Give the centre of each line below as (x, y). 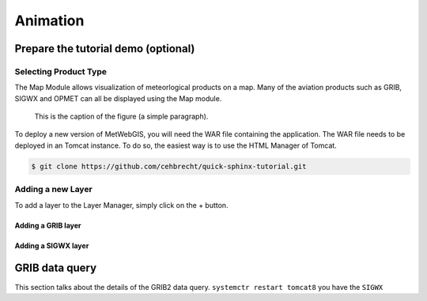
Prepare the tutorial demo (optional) (105, 49)
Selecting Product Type (60, 71)
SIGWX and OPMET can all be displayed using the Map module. (118, 98)
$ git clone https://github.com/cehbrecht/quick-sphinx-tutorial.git (169, 166)
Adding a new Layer (53, 190)
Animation (49, 21)
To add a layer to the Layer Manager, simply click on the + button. (121, 205)
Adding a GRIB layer (48, 225)
